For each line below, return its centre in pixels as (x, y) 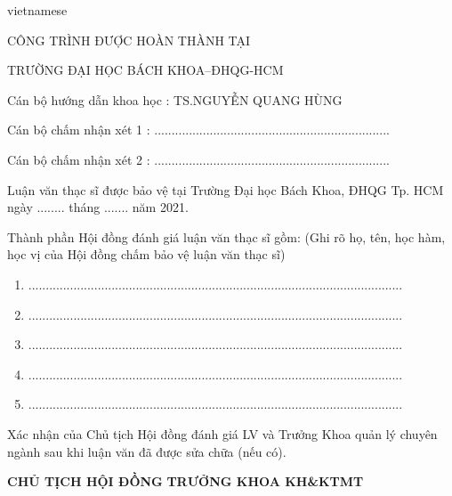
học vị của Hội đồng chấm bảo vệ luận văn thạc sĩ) (146, 254)
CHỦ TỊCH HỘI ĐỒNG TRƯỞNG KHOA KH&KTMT (186, 481)
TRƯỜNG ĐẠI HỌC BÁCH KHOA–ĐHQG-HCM (145, 70)
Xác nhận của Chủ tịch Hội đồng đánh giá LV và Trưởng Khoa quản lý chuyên (222, 433)
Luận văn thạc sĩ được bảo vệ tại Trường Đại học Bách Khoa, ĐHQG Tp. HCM (226, 189)
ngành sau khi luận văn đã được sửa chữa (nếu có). (147, 451)
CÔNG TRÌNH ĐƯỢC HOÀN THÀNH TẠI (129, 40)
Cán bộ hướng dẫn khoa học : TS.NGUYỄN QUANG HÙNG (175, 99)
